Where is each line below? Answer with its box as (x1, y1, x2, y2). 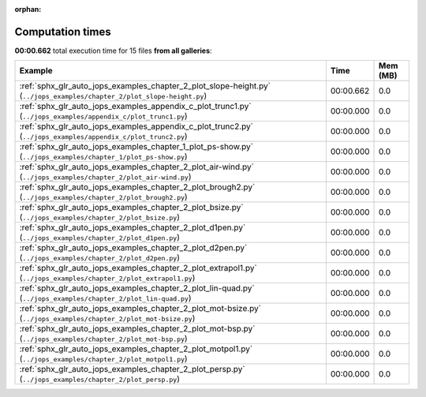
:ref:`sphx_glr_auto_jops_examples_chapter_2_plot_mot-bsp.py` (19, 324, 256, 335)
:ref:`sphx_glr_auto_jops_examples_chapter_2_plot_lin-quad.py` (19, 283, 256, 294)
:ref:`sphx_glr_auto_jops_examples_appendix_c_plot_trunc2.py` (19, 121, 254, 132)
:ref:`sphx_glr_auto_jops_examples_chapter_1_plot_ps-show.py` (19, 141, 254, 152)
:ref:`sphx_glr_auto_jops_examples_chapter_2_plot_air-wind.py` (19, 162, 254, 173)
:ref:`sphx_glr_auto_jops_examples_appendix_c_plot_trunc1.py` (19, 101, 252, 112)
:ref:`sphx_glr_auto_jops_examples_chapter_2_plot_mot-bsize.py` (19, 303, 262, 314)
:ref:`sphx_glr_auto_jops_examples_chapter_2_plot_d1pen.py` (19, 222, 246, 233)
